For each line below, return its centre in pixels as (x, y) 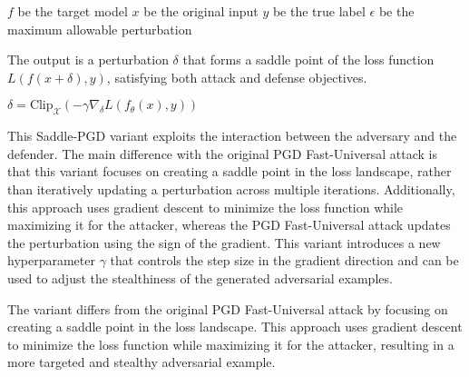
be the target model (73, 11)
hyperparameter (51, 260)
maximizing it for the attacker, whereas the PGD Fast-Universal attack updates (229, 225)
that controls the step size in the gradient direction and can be (284, 260)
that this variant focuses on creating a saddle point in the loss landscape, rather (230, 171)
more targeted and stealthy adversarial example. (142, 362)
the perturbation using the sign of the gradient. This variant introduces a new (224, 242)
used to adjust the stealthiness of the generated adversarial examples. (200, 278)
